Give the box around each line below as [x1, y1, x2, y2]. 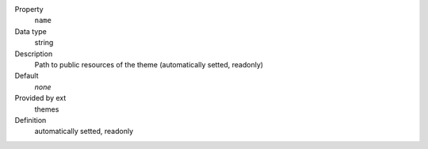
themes [34, 104, 59, 114]
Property [14, 5, 44, 13]
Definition [14, 115, 47, 124]
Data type [14, 26, 47, 36]
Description [14, 48, 53, 59]
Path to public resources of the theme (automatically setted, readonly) [34, 59, 264, 69]
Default [14, 71, 39, 81]
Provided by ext [14, 94, 67, 103]
